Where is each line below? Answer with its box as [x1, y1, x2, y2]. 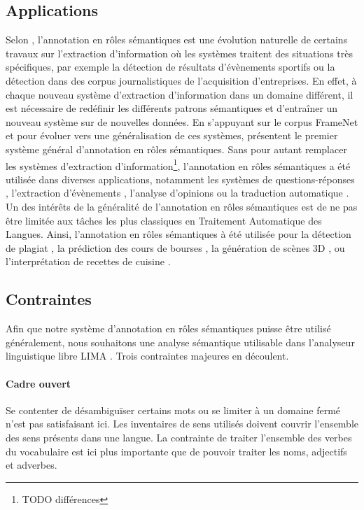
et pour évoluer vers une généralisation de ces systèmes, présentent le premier [6, 128, 338, 143]
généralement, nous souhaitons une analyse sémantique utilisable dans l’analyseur [6, 334, 355, 349]
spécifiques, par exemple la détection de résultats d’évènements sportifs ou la [6, 59, 335, 74]
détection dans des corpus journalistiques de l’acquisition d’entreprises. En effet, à [6, 73, 357, 87]
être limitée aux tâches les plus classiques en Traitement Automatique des [6, 213, 322, 227]
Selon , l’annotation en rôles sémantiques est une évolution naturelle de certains [6, 32, 348, 47]
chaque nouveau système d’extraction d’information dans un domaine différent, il [6, 87, 353, 101]
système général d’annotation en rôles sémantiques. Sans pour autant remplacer [6, 141, 347, 156]
